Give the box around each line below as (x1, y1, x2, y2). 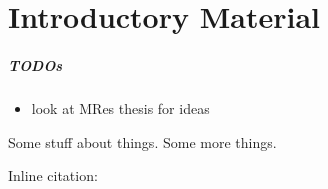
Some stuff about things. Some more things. (8, 131, 277, 152)
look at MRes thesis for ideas (31, 97, 210, 118)
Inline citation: (8, 165, 98, 186)
